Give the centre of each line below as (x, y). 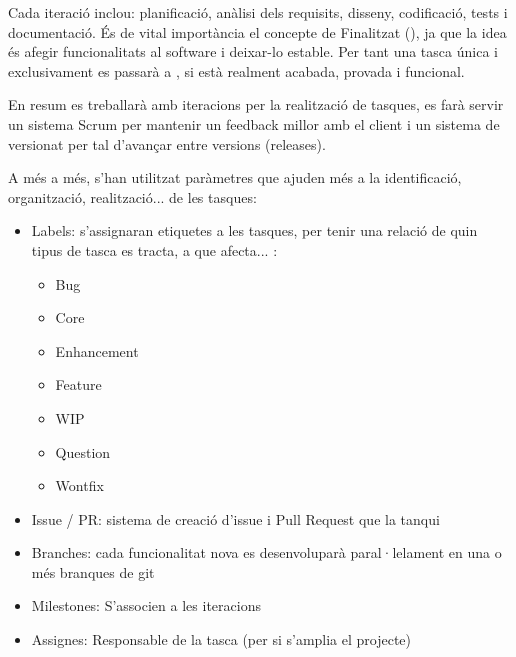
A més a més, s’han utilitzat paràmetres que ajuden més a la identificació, (235, 177)
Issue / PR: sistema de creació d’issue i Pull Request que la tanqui (235, 518)
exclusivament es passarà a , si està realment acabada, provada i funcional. (236, 70)
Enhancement (97, 350)
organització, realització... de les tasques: (132, 196)
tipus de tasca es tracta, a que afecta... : (154, 249)
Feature (78, 384)
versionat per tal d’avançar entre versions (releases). (167, 143)
